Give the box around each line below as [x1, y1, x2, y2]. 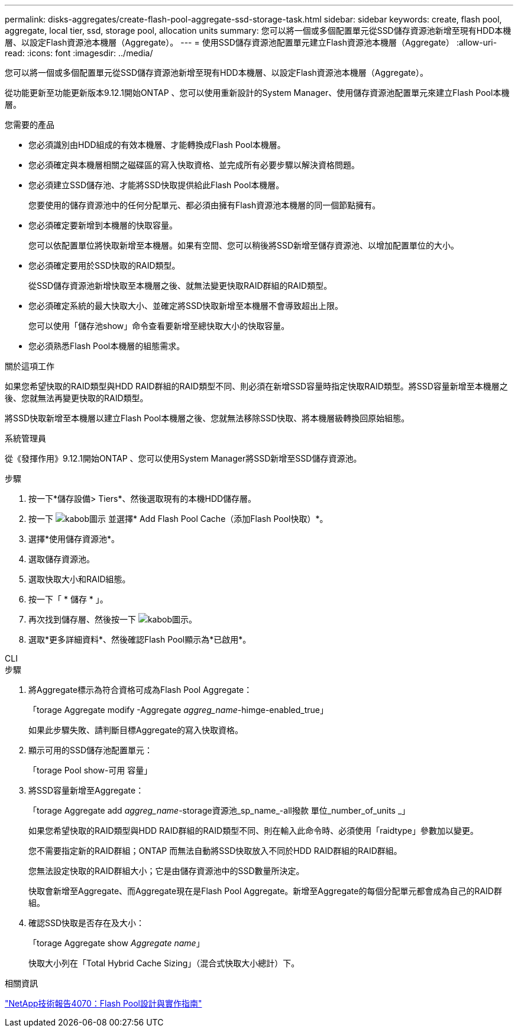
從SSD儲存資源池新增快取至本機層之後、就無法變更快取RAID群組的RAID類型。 [28, 280, 332, 291]
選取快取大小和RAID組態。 [28, 574, 131, 584]
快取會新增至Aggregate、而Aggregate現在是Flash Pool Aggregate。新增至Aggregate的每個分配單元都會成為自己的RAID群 [28, 886, 502, 896]
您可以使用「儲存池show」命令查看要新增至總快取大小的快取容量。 [28, 321, 290, 331]
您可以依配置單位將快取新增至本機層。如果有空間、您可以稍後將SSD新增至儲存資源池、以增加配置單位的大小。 [28, 240, 459, 250]
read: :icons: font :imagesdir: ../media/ [5, 48, 153, 58]
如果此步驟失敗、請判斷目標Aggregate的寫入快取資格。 [28, 725, 244, 735]
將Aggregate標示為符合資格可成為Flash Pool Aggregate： [28, 685, 252, 695]
